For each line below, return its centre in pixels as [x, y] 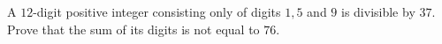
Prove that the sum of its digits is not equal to [133, 29]
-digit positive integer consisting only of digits [157, 11]
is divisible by [378, 11]
